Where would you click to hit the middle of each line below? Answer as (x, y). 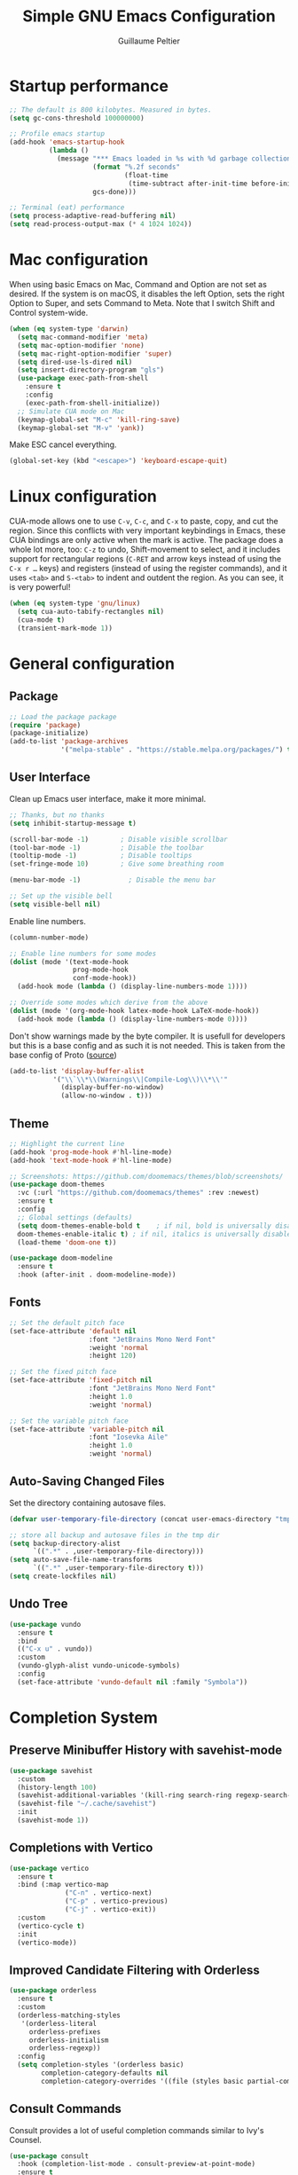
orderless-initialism (69, 2040)
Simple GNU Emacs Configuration (149, 16)
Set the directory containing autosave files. (88, 1503)
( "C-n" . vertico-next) (109, 1893)
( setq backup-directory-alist (65, 1543)
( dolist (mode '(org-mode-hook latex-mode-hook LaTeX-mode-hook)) (134, 1010)
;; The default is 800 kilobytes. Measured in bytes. (111, 110)
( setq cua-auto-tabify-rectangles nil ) (91, 612)
